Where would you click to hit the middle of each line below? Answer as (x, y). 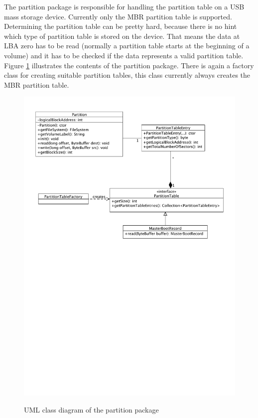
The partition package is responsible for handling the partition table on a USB (124, 6)
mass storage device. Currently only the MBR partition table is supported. (118, 16)
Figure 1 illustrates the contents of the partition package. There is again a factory (129, 65)
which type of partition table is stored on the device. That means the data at (122, 36)
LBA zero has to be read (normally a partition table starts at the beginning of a (127, 46)
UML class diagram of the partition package (91, 409)
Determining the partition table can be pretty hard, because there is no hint (121, 26)
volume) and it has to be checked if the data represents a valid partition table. (124, 55)
